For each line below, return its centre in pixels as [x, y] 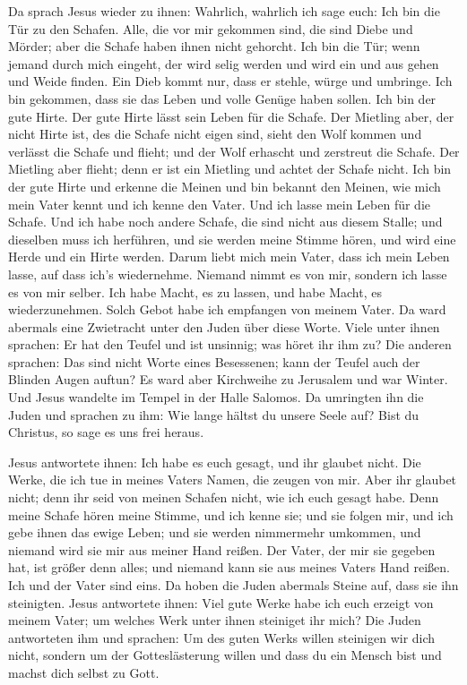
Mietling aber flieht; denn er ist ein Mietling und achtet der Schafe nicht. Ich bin [230, 169]
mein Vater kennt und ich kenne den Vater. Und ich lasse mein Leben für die [220, 204]
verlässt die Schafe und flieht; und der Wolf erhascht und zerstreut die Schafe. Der [234, 151]
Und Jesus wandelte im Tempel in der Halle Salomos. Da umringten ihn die [216, 397]
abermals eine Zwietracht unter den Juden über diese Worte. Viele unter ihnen [224, 326]
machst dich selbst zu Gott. [84, 672]
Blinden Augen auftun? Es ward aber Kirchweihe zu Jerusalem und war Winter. [228, 379]
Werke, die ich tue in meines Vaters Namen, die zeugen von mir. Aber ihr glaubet [233, 479]
